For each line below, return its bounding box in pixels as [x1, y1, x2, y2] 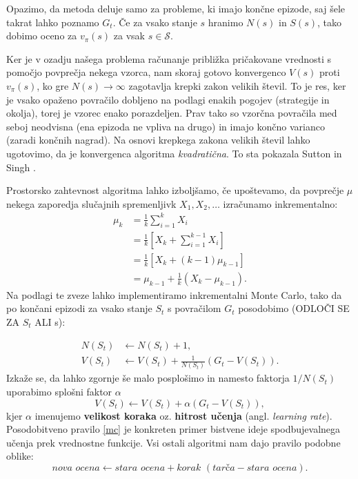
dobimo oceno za [6, 28, 77, 43]
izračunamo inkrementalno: [223, 196, 338, 211]
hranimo [208, 14, 243, 29]
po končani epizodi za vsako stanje [6, 301, 152, 315]
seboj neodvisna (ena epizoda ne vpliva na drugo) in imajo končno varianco [6, 119, 325, 133]
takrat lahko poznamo [6, 14, 99, 29]
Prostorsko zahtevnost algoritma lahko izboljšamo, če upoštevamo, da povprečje [6, 183, 344, 197]
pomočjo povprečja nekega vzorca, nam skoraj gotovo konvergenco [6, 65, 286, 79]
